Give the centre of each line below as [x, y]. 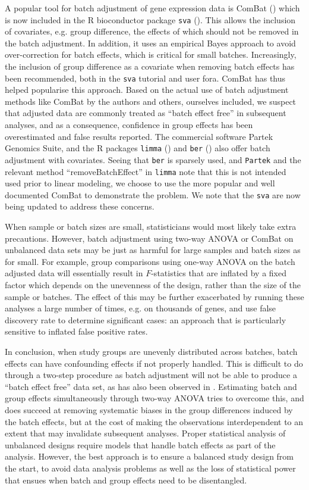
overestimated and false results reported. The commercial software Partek [139, 136]
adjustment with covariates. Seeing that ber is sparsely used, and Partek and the [153, 159]
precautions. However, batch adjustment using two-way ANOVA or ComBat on [149, 238]
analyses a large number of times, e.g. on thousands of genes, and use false [141, 308]
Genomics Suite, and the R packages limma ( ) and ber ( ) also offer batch [138, 148]
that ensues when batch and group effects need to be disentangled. [126, 480]
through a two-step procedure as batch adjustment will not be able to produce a [151, 375]
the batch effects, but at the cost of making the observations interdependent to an [154, 421]
